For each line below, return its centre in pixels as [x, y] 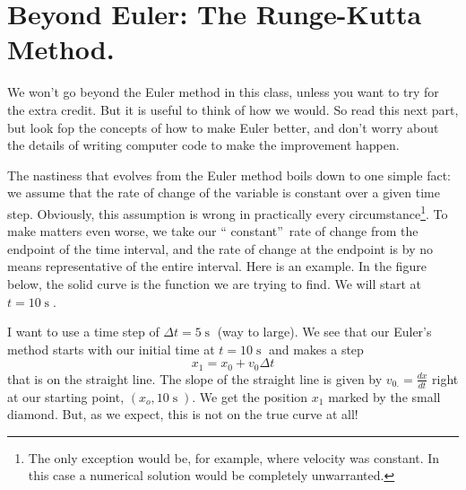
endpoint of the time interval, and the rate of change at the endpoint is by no [220, 248]
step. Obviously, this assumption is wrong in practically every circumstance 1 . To [228, 212]
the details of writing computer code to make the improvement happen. [203, 145]
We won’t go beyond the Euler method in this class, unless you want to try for [223, 92]
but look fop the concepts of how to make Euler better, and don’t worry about [223, 127]
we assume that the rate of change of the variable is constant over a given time [224, 192]
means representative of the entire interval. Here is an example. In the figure [217, 266]
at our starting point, [66, 396]
